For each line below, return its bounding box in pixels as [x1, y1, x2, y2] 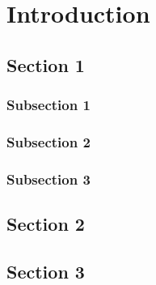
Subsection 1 [6, 95, 91, 115]
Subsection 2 [6, 131, 91, 151]
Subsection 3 [6, 168, 91, 189]
